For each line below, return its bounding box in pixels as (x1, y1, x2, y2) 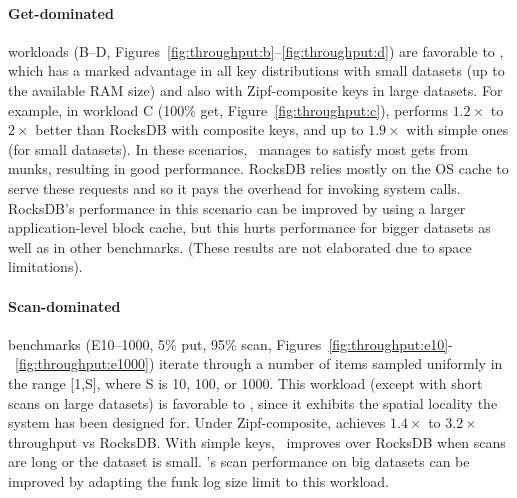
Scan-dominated (8, 295, 121, 316)
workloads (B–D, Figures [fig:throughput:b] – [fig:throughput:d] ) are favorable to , (8, 40, 504, 61)
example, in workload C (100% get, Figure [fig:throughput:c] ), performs (8, 99, 448, 120)
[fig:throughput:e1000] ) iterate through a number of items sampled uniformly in (15, 353, 503, 374)
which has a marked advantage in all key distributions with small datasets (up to (8, 60, 505, 81)
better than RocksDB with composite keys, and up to (35, 119, 364, 140)
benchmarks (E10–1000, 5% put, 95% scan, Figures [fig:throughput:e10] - (8, 333, 453, 354)
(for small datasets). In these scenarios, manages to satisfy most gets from (8, 138, 469, 159)
